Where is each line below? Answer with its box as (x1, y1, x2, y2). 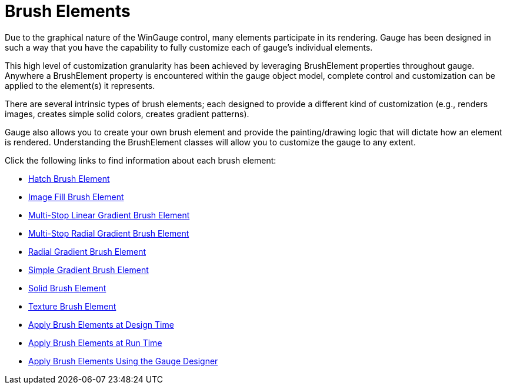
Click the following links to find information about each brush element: (5, 155, 276, 165)
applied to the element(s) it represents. (5, 80, 155, 91)
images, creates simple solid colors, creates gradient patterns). (5, 108, 249, 119)
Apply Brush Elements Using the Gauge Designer (28, 355, 218, 366)
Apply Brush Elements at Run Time (28, 337, 162, 348)
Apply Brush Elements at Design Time (28, 319, 174, 330)
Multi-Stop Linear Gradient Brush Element (28, 210, 190, 220)
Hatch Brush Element (28, 173, 110, 184)
